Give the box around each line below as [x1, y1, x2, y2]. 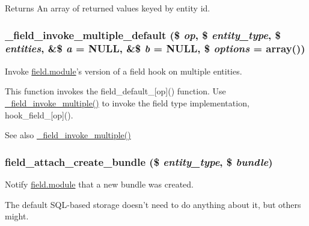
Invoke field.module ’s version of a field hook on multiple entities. [5, 64, 242, 77]
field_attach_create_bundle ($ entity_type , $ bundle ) [5, 154, 273, 169]
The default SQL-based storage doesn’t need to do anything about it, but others [5, 198, 301, 210]
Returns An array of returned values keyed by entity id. [5, 2, 210, 14]
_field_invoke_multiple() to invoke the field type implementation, [5, 96, 249, 109]
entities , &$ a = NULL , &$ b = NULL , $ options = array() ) [5, 41, 305, 56]
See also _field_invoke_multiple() [5, 129, 131, 141]
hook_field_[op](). [5, 108, 73, 121]
